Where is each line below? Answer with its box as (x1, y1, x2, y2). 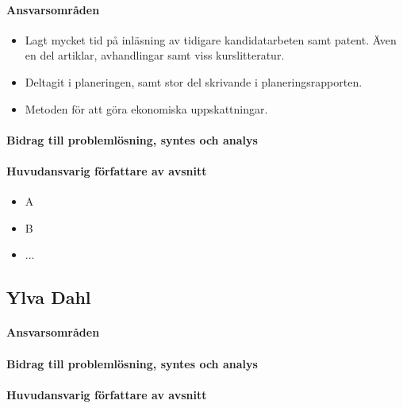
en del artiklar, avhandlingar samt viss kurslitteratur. (25, 47, 285, 64)
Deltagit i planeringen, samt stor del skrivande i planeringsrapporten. (25, 73, 363, 90)
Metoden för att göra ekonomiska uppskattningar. (25, 100, 268, 117)
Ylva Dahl (6, 285, 91, 310)
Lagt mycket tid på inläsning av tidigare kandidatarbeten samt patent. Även (25, 31, 397, 48)
